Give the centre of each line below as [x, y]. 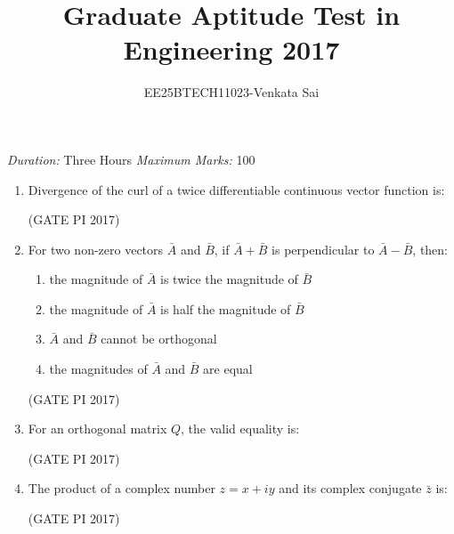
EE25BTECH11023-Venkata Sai [231, 92]
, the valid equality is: [240, 429]
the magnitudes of [98, 369]
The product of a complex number [122, 488]
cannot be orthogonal [159, 339]
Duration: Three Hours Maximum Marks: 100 [131, 159]
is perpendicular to [323, 249]
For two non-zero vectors [96, 249]
